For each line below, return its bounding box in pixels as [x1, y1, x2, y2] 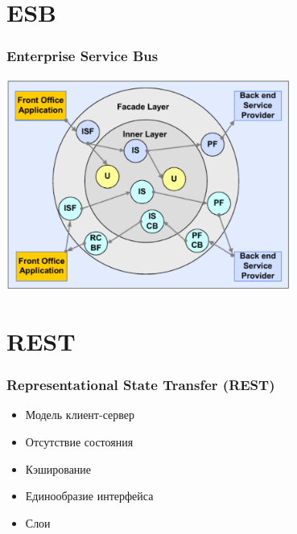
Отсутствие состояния [25, 433, 134, 450]
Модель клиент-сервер [25, 406, 134, 423]
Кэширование [25, 460, 92, 477]
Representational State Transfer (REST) [6, 375, 275, 395]
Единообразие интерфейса [25, 487, 154, 504]
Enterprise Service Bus [6, 46, 159, 66]
